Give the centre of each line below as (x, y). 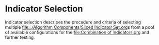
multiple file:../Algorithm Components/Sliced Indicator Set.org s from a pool (79, 27)
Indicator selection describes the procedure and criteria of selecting (73, 22)
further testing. (20, 37)
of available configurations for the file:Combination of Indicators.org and (77, 32)
